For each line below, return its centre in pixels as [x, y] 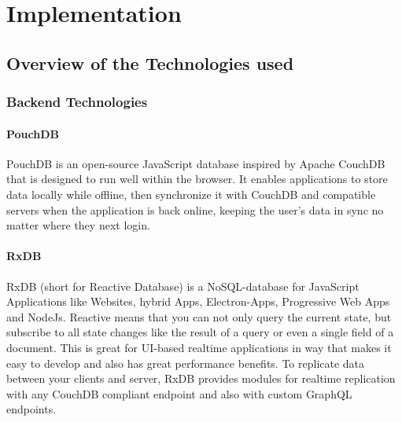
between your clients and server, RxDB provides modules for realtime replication [201, 378]
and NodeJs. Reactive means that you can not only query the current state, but [199, 316]
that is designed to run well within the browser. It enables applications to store [197, 179]
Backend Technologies [77, 102]
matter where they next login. [78, 225]
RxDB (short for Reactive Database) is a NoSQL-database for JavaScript [183, 286]
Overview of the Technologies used [150, 62]
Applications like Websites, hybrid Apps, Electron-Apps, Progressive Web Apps [198, 301]
